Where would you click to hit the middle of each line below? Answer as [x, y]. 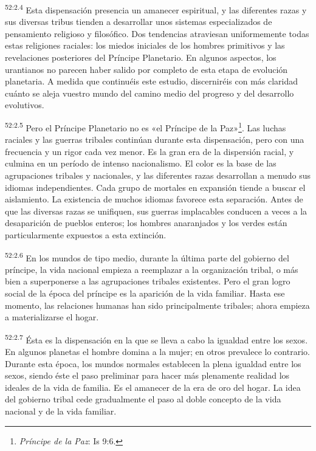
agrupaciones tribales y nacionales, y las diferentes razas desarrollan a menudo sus [158, 175]
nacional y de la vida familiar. [61, 411]
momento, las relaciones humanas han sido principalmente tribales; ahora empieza [157, 305]
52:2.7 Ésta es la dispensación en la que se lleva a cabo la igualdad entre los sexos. [156, 339]
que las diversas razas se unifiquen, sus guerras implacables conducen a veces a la [156, 211]
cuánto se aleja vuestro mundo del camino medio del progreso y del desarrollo [149, 93]
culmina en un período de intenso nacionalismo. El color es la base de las [141, 163]
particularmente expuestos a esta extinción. [86, 235]
